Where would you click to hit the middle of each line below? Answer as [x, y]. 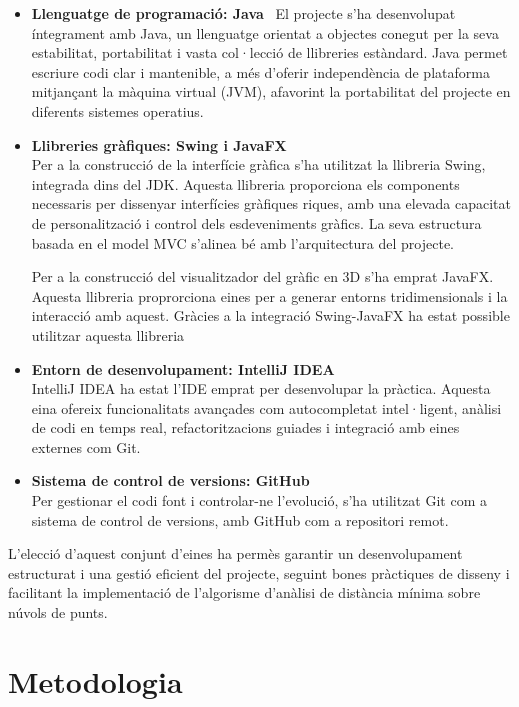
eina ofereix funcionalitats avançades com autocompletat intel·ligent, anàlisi [266, 407]
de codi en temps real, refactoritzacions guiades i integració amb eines [245, 427]
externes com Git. [86, 446]
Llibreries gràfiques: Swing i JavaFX [159, 144]
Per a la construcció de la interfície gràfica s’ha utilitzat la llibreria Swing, [258, 164]
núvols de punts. [58, 612]
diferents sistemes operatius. [117, 110]
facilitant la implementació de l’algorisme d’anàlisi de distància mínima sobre [244, 592]
